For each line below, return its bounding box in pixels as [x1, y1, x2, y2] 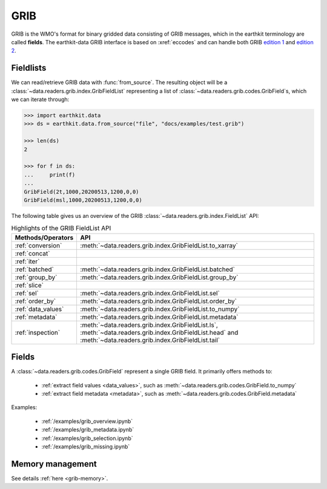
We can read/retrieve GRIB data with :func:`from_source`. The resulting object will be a [11, 79, 228, 86]
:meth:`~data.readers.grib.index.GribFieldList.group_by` [80, 273, 239, 281]
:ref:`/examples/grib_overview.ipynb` [41, 418, 133, 425]
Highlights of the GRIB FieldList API [11, 224, 111, 232]
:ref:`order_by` [15, 297, 56, 305]
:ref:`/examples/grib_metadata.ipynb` [41, 426, 134, 433]
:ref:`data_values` [15, 304, 64, 313]
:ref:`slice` [15, 281, 44, 289]
